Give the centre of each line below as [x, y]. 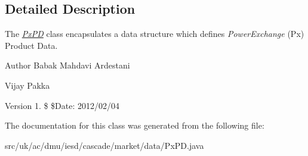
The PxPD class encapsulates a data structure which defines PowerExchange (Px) [155, 34]
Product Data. [31, 45]
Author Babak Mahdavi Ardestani [67, 65]
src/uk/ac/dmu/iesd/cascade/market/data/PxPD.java [104, 145]
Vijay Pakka [27, 85]
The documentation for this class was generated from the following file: [135, 125]
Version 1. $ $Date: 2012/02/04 [62, 105]
